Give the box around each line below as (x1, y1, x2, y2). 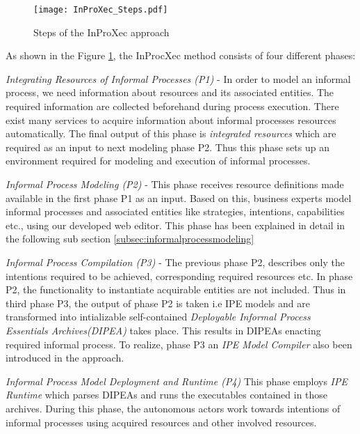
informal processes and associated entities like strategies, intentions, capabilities (6, 204, 345, 219)
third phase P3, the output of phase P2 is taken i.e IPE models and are (6, 295, 310, 310)
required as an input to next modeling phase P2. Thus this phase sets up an (6, 139, 329, 154)
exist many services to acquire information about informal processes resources (6, 112, 336, 127)
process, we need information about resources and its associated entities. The (6, 85, 334, 100)
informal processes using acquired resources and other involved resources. (6, 414, 317, 429)
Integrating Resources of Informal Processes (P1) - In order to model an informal (6, 71, 351, 86)
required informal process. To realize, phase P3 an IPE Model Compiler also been (6, 336, 352, 351)
